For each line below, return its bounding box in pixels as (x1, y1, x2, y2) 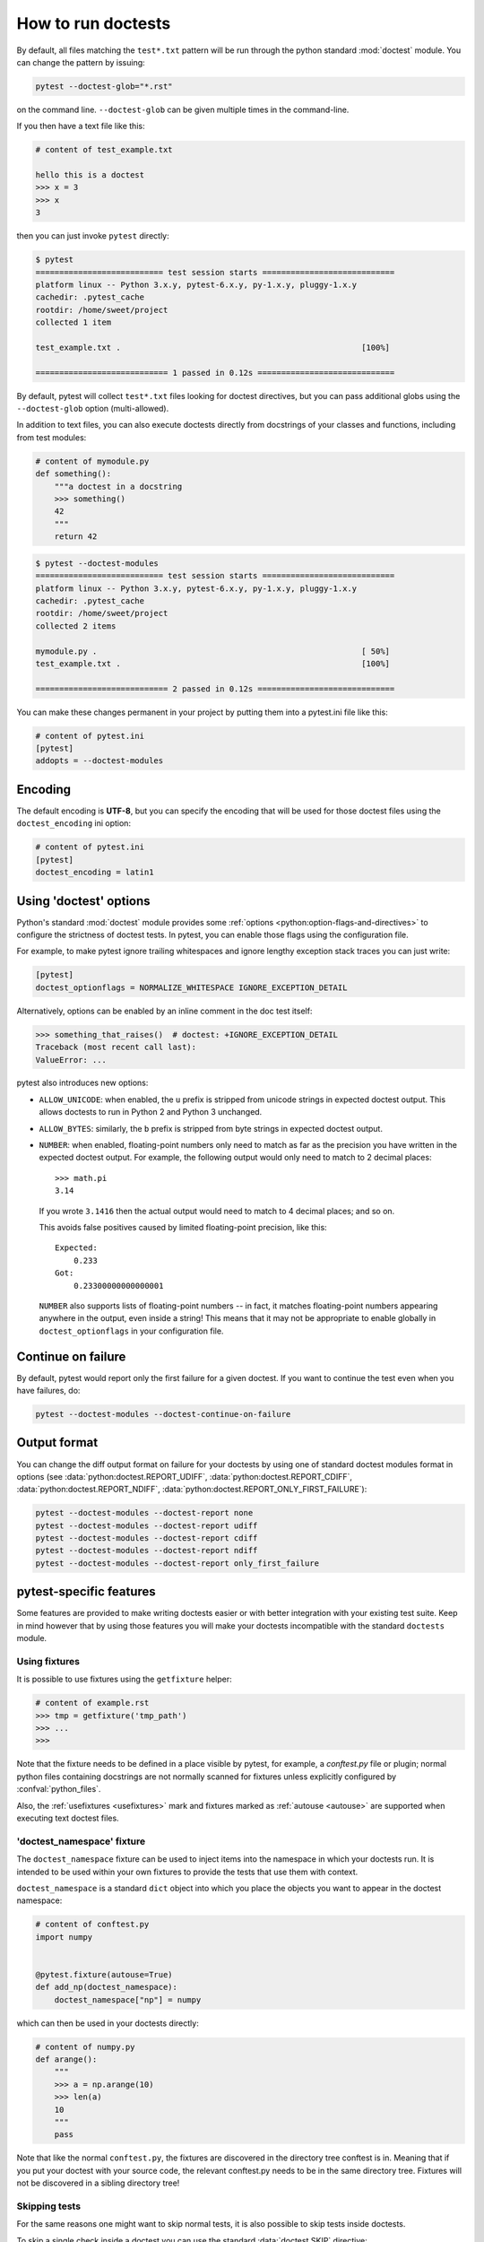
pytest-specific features (16, 1584, 156, 1600)
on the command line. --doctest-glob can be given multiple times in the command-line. (16, 104, 350, 115)
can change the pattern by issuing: (16, 56, 145, 67)
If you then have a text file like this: (16, 121, 145, 132)
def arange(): (35, 2054, 98, 2064)
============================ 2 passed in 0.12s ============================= (35, 683, 395, 694)
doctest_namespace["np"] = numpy (54, 1994, 202, 2004)
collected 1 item (35, 317, 112, 327)
